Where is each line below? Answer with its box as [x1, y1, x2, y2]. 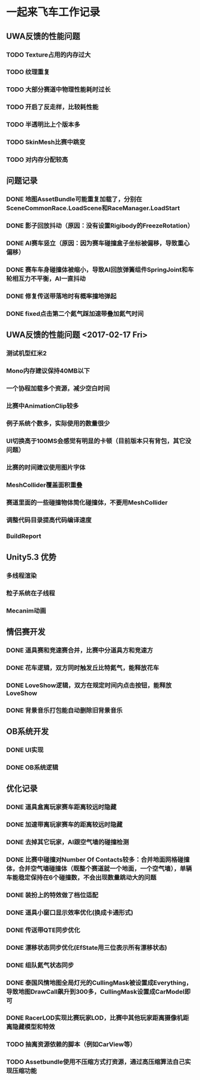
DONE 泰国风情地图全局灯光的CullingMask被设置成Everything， [6, 979, 192, 987]
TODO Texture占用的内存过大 [6, 50, 91, 59]
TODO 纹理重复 [6, 68, 50, 76]
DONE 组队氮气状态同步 [6, 961, 74, 969]
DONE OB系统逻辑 [6, 763, 58, 771]
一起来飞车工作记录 [6, 5, 101, 19]
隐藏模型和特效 [12, 1023, 55, 1031]
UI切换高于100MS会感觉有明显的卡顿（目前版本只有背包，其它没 [6, 436, 192, 445]
